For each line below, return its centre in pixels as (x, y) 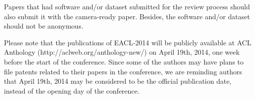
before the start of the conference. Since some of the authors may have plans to (124, 61)
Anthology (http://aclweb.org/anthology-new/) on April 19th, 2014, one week (122, 52)
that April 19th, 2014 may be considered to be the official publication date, (118, 81)
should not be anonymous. (44, 26)
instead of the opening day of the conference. (72, 90)
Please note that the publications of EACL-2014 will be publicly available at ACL (128, 42)
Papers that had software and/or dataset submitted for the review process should (127, 6)
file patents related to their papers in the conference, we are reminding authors (123, 71)
